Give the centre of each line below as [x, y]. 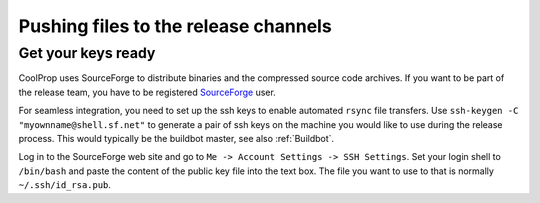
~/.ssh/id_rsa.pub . [65, 185]
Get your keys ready [87, 53]
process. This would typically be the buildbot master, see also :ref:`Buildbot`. [176, 138]
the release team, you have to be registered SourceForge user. [147, 92]
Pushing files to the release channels [175, 26]
